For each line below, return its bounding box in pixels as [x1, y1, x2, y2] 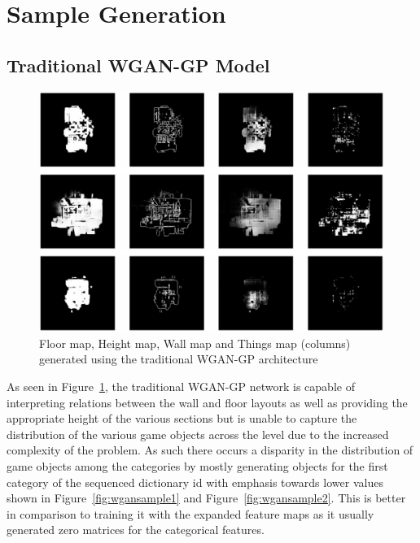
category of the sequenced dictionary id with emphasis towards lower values [7, 473, 383, 490]
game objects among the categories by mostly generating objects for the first [7, 457, 388, 474]
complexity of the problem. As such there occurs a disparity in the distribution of [7, 441, 413, 458]
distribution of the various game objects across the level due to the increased [7, 425, 389, 442]
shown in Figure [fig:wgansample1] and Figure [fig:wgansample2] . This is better [7, 489, 406, 506]
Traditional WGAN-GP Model [7, 52, 270, 77]
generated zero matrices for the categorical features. [7, 521, 265, 538]
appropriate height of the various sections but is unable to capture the [7, 410, 357, 427]
